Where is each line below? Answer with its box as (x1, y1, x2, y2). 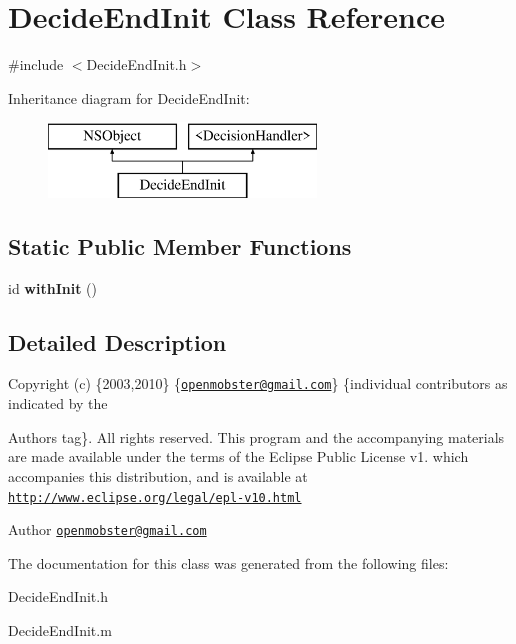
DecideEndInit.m (8, 620, 112, 641)
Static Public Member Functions (8, 230, 352, 261)
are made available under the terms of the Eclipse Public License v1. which (8, 446, 469, 467)
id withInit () (8, 277, 97, 298)
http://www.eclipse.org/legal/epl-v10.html (8, 490, 302, 505)
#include (8, 54, 64, 75)
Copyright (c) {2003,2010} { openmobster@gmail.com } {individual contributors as (8, 373, 508, 394)
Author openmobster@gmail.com (8, 519, 207, 540)
